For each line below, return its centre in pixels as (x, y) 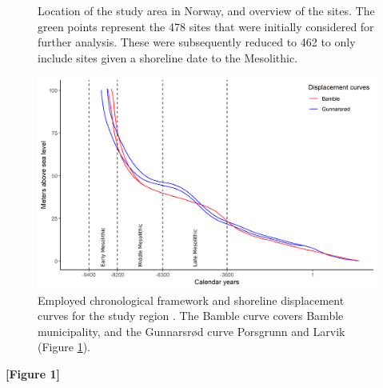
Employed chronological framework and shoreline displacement (191, 300)
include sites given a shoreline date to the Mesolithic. (168, 57)
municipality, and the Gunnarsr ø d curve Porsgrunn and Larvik (191, 331)
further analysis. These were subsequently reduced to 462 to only (197, 42)
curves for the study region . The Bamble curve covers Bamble (191, 316)
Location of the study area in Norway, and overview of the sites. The (206, 10)
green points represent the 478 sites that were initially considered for (206, 26)
